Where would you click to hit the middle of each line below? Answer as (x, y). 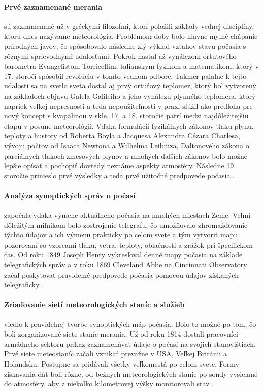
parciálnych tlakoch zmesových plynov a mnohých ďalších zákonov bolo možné (126, 155)
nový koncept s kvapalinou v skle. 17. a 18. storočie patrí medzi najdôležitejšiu (126, 116)
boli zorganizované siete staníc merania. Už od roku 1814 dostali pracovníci (121, 334)
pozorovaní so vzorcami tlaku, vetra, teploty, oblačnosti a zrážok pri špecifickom (129, 244)
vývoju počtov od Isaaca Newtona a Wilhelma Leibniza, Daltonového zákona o (127, 145)
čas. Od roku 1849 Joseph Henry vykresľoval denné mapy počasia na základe (123, 254)
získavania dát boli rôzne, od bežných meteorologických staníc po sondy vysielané (131, 373)
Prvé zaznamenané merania (53, 6)
